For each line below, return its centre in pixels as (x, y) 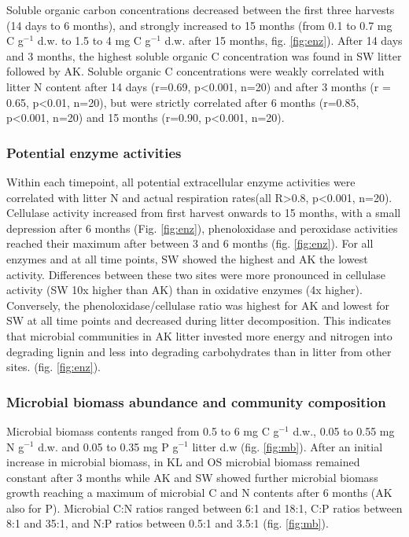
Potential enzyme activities (94, 152)
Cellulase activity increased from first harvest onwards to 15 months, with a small (204, 213)
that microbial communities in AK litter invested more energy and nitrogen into (199, 335)
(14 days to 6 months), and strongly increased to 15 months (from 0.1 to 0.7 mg (199, 25)
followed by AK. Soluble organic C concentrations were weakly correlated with (195, 71)
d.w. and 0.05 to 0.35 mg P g (108, 446)
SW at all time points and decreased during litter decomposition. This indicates (199, 320)
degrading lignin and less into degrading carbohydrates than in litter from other (199, 351)
